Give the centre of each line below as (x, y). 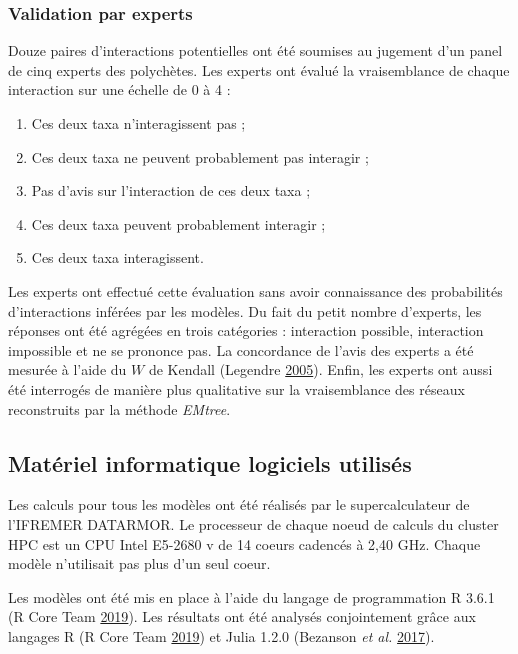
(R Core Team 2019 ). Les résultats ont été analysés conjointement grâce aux (242, 616)
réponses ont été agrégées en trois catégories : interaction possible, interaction (246, 330)
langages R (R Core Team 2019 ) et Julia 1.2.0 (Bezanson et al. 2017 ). (221, 635)
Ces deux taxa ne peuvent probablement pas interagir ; (200, 156)
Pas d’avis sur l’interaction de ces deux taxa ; (171, 190)
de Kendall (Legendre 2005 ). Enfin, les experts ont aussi (320, 369)
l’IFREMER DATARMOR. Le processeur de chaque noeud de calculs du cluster (253, 523)
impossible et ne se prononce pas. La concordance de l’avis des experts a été (241, 349)
